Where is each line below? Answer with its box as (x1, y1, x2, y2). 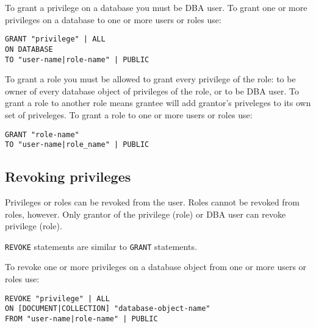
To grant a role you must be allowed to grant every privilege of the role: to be (5, 73, 296, 85)
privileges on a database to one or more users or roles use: (5, 13, 221, 26)
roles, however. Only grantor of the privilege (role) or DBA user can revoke (5, 207, 286, 220)
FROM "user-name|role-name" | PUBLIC (5, 314, 158, 323)
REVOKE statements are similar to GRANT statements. (5, 240, 197, 252)
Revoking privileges (5, 167, 131, 186)
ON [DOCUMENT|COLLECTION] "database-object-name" (5, 304, 210, 313)
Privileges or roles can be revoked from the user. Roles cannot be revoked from (5, 196, 300, 209)
